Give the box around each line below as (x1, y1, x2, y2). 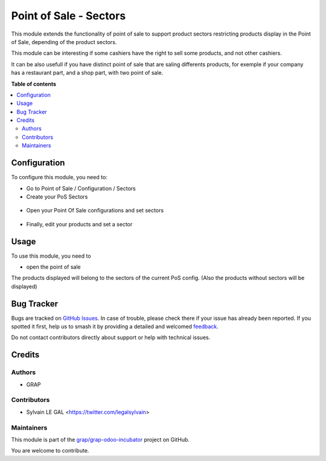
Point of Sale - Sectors (11, 9, 126, 22)
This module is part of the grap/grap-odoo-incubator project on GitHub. (11, 436, 190, 443)
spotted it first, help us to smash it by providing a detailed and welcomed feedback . (11, 323, 219, 330)
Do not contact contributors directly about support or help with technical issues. (11, 334, 211, 341)
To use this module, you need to (11, 252, 91, 259)
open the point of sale (26, 263, 81, 270)
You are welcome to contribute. (11, 447, 89, 454)
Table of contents (11, 80, 57, 87)
